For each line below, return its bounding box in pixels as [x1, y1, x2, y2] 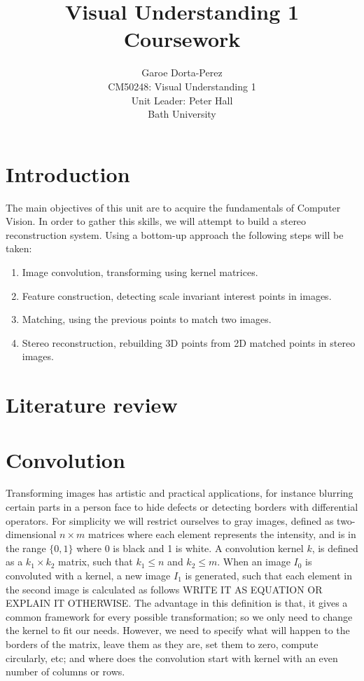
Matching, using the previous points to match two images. [22, 312, 272, 326]
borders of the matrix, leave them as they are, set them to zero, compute [6, 637, 318, 651]
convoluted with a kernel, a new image [6, 568, 171, 583]
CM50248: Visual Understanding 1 [108, 78, 256, 93]
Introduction [6, 159, 130, 188]
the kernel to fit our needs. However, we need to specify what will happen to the [6, 623, 350, 638]
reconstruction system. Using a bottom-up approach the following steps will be [6, 227, 344, 242]
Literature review [6, 390, 178, 419]
